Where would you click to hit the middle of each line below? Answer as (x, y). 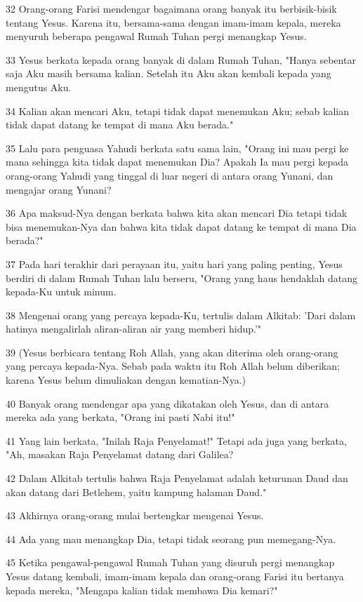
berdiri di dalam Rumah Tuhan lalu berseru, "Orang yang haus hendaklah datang (181, 277)
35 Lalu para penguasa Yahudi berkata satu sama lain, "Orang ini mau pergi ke (177, 148)
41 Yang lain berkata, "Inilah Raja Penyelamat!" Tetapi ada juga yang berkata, (176, 440)
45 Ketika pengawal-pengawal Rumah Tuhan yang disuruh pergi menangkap (170, 562)
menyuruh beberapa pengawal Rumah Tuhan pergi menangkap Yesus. (156, 36)
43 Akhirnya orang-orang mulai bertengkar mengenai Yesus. (135, 515)
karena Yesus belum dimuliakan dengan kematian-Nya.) (126, 380)
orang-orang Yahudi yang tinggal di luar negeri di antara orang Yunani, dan (170, 175)
